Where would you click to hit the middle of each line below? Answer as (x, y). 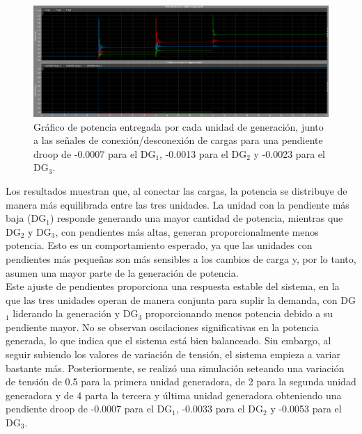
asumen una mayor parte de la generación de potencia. (122, 272)
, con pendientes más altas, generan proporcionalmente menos (187, 231)
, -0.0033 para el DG (220, 409)
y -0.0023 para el (289, 153)
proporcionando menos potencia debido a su (239, 313)
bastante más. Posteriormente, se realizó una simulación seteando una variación (175, 368)
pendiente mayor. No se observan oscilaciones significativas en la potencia (162, 327)
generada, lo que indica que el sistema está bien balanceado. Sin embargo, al (168, 340)
